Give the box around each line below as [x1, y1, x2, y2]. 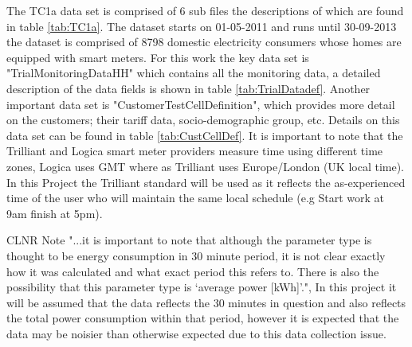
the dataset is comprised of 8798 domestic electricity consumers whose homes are [6, 33, 402, 50]
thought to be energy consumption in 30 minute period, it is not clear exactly [6, 247, 386, 263]
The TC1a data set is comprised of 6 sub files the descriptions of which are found [6, 2, 404, 18]
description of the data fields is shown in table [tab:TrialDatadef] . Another [6, 80, 371, 96]
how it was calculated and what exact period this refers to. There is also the [6, 263, 379, 279]
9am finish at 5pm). [6, 205, 103, 221]
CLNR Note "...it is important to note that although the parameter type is [6, 232, 372, 248]
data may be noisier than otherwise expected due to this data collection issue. [6, 325, 386, 341]
